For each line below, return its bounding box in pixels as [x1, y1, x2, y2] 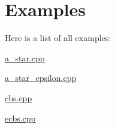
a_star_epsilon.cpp [5, 71, 77, 84]
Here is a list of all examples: [5, 32, 111, 44]
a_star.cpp [5, 51, 45, 64]
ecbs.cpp [5, 111, 36, 124]
